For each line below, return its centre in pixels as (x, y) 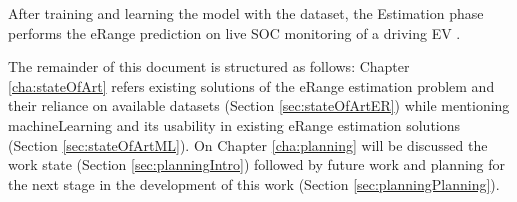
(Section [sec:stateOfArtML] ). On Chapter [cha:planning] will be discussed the (248, 144)
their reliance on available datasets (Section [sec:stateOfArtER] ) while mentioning (259, 105)
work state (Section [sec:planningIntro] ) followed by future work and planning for (257, 164)
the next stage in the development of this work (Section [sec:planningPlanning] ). (254, 183)
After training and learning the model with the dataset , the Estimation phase (246, 13)
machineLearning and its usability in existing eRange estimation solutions (234, 124)
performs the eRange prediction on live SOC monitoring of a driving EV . (234, 32)
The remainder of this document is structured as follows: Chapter (209, 66)
